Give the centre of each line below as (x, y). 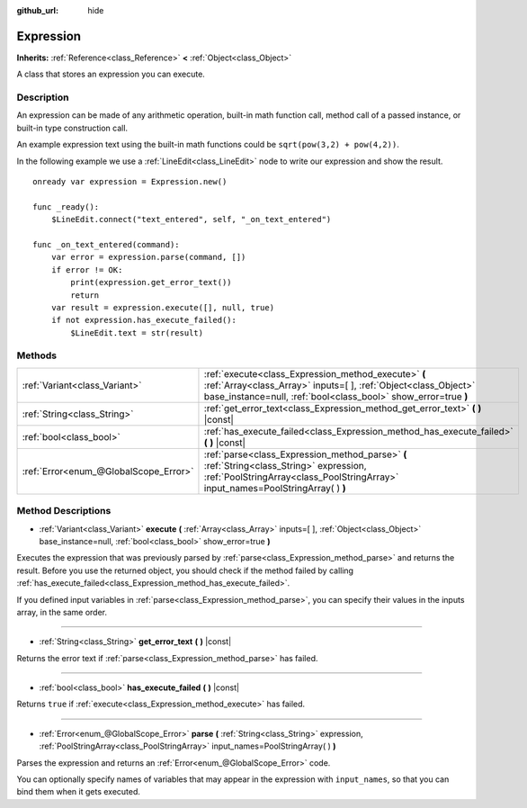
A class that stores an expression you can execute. (111, 74)
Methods (37, 355)
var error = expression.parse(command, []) (148, 257)
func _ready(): (66, 206)
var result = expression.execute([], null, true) (162, 307)
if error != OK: (87, 269)
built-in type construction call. (72, 128)
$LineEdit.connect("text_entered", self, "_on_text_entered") (191, 220)
